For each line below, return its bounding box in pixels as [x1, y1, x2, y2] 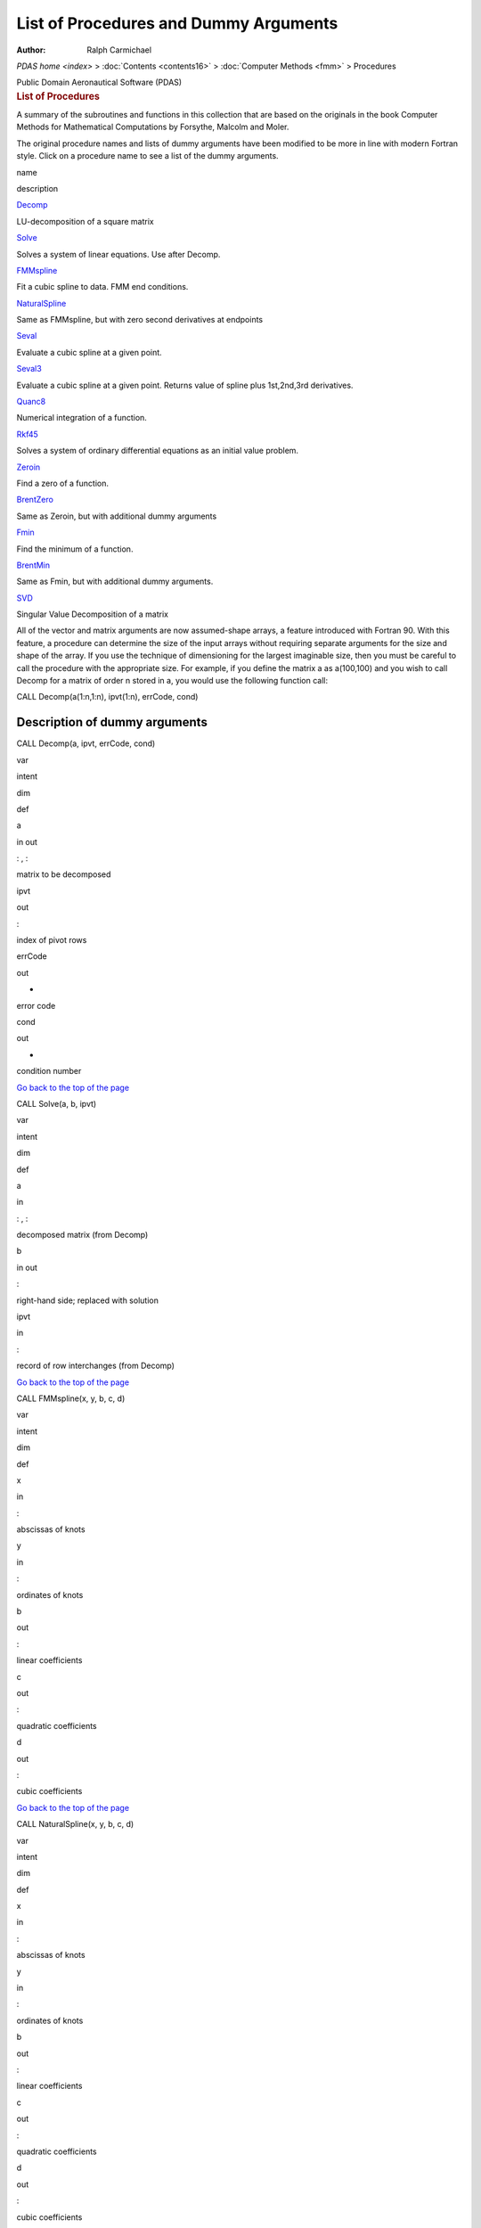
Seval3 [16, 364, 42, 374]
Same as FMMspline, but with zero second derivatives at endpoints [16, 315, 263, 325]
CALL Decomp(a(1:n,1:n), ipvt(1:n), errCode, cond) [16, 692, 199, 702]
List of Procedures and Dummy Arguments [16, 13, 338, 33]
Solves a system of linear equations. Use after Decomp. [16, 249, 221, 259]
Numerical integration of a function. [16, 413, 147, 423]
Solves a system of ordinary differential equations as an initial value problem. [16, 446, 298, 456]
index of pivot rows [16, 935, 87, 946]
